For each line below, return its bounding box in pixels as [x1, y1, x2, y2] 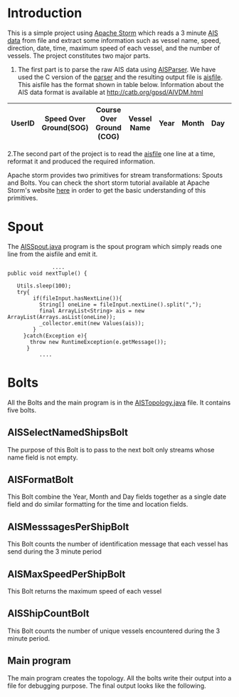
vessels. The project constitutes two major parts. [7, 51, 151, 60]
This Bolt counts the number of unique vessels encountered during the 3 [7, 626, 221, 635]
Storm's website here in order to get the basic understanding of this [7, 185, 206, 194]
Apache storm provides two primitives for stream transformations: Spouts [7, 171, 223, 179]
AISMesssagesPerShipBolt [7, 521, 129, 533]
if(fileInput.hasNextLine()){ [33, 295, 122, 302]
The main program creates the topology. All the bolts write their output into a [7, 673, 232, 682]
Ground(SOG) [41, 123, 89, 133]
